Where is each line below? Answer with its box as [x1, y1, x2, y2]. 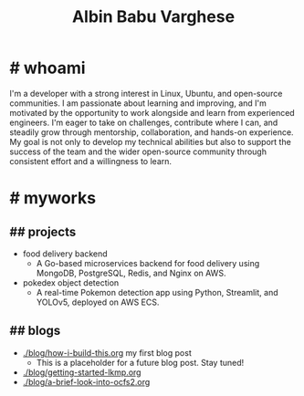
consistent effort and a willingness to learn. [9, 155, 172, 166]
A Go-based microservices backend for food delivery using [36, 257, 260, 268]
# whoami [9, 57, 86, 78]
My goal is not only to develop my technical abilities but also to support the [9, 136, 292, 147]
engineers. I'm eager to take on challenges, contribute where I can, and [9, 117, 278, 128]
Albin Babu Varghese [71, 6, 236, 27]
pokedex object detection [22, 276, 120, 288]
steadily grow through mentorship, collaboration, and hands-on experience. [9, 126, 294, 138]
